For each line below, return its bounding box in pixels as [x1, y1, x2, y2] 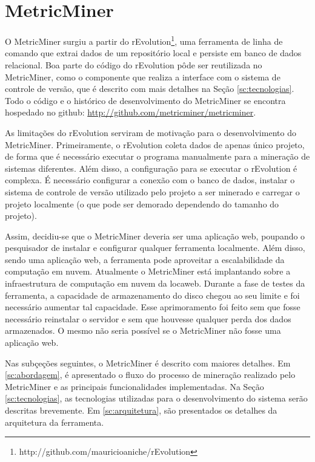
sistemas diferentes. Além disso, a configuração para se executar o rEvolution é [5, 161, 297, 174]
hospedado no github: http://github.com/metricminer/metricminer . [5, 106, 256, 119]
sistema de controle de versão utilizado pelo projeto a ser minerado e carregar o [5, 185, 300, 198]
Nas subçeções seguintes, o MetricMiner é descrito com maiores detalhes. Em [5, 356, 291, 369]
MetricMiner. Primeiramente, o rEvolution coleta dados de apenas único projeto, [5, 138, 305, 151]
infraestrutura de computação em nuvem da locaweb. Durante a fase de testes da [5, 277, 305, 290]
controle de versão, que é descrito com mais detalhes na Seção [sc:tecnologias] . [5, 82, 294, 95]
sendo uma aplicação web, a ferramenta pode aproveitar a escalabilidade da [5, 253, 285, 265]
